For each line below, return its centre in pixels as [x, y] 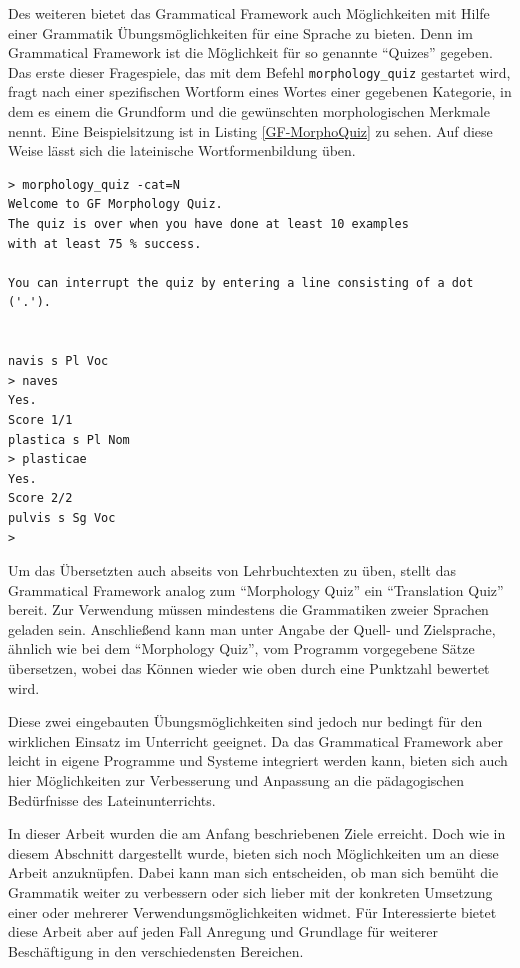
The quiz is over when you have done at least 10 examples [208, 224]
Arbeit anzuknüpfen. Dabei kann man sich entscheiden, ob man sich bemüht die [253, 872]
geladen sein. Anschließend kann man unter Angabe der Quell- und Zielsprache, [252, 628]
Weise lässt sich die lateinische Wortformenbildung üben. [182, 150]
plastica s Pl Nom [69, 439]
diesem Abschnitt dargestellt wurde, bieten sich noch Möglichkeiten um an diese [253, 852]
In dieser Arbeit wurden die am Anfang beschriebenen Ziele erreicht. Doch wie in [257, 833]
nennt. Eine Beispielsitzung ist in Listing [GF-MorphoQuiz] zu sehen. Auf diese [250, 130]
